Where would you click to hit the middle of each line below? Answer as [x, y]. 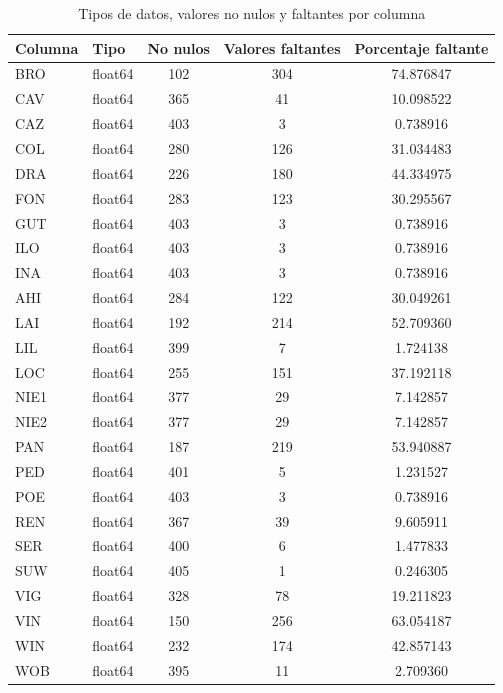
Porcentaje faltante [421, 47]
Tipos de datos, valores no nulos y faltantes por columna [252, 13]
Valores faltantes [282, 47]
